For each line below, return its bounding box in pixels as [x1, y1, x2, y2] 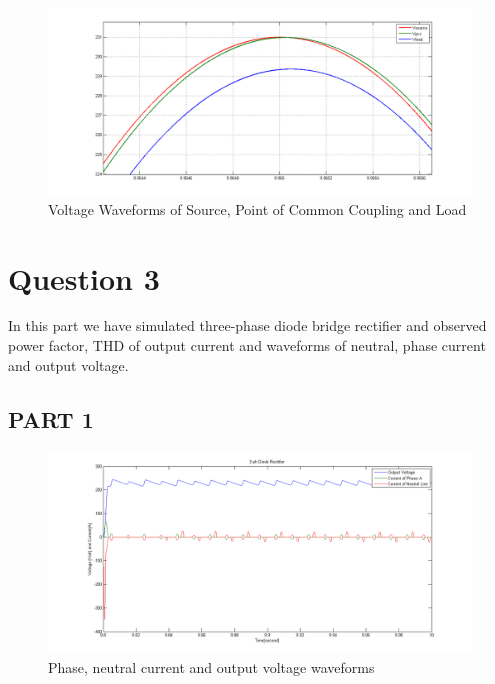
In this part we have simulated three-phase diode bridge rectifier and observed [8, 315, 487, 336]
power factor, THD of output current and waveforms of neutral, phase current [8, 335, 486, 356]
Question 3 [8, 257, 160, 298]
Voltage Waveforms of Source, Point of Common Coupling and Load [48, 198, 467, 219]
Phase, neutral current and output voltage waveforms [48, 657, 375, 678]
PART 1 [8, 403, 94, 434]
